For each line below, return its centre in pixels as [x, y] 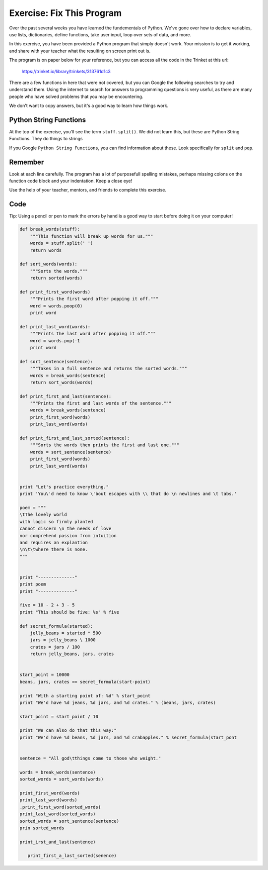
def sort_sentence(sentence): [56, 361]
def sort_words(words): [49, 264]
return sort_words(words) [62, 382]
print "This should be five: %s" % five [69, 612]
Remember [27, 162]
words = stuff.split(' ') [62, 243]
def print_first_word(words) [55, 292]
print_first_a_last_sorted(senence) [72, 856]
